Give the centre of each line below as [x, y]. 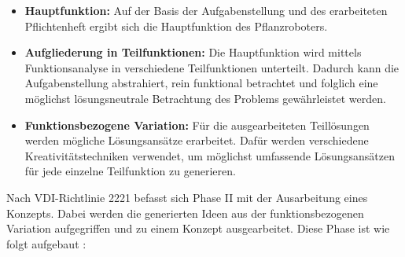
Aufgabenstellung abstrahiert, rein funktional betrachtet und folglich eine [201, 83]
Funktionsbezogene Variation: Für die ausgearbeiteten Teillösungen [197, 125]
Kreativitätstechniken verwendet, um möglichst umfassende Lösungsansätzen [210, 155]
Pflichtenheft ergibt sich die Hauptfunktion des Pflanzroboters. [176, 26]
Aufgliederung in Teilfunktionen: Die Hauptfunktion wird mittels [193, 52]
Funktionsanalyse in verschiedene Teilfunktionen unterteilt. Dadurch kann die [212, 67]
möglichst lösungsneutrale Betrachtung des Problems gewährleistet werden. [205, 98]
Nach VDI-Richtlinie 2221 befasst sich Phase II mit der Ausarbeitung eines [187, 197]
